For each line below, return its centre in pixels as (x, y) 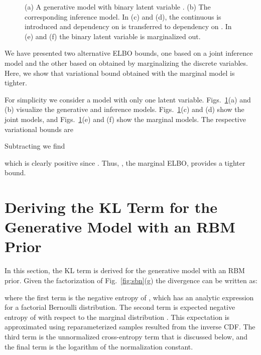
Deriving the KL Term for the (111, 207)
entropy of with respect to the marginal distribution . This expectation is (117, 317)
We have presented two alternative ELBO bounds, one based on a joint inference (129, 53)
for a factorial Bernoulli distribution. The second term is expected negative (120, 307)
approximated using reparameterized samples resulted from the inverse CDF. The (130, 327)
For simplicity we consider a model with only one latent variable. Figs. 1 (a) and (128, 99)
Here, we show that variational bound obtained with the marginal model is (120, 73)
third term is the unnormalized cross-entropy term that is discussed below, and (126, 336)
